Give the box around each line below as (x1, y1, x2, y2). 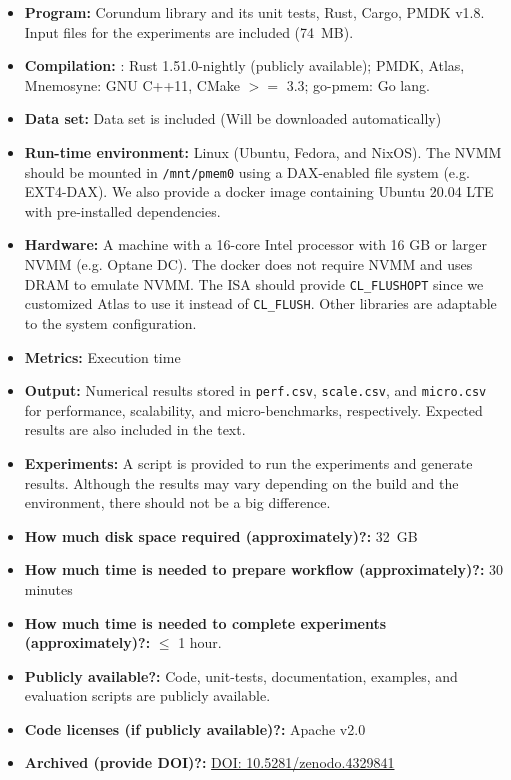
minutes (24, 578, 73, 599)
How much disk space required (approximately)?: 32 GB (24, 525, 418, 546)
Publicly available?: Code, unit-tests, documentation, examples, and (24, 665, 458, 686)
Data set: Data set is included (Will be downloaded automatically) (24, 108, 442, 129)
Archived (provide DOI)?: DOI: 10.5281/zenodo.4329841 (24, 752, 395, 773)
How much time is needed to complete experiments (24, 612, 387, 633)
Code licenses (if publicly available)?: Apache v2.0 (24, 718, 366, 739)
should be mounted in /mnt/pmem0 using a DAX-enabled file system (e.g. (24, 161, 470, 182)
